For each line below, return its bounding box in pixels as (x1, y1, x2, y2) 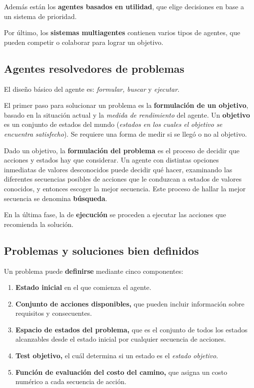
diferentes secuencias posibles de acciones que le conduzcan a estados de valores (4, 174, 242, 184)
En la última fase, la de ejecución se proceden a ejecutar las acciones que (4, 209, 226, 220)
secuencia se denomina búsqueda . (4, 193, 107, 203)
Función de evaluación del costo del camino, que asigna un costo (15, 367, 228, 377)
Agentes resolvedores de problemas (4, 61, 185, 76)
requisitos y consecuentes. (15, 308, 92, 318)
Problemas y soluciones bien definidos (4, 243, 199, 258)
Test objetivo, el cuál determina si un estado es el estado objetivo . (15, 350, 218, 361)
